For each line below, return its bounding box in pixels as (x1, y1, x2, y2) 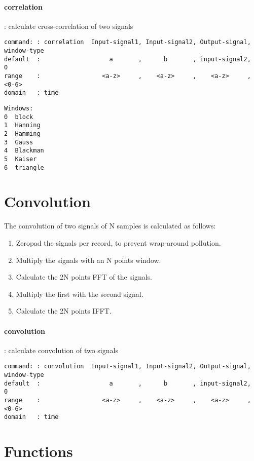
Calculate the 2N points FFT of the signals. (16, 272, 152, 282)
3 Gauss (4, 138, 33, 146)
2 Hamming (4, 130, 41, 137)
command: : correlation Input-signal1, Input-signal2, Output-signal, (4, 39, 251, 46)
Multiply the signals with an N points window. (16, 254, 161, 265)
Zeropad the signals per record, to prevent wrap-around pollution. (16, 237, 221, 248)
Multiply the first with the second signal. (16, 288, 143, 299)
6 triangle (4, 164, 44, 171)
